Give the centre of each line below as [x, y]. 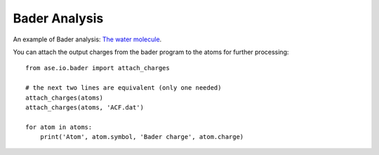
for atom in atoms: [59, 127]
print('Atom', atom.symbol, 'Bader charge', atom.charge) [142, 137]
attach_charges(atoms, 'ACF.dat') [85, 107]
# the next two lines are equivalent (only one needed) [124, 88]
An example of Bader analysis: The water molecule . [87, 39]
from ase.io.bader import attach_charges [98, 68]
